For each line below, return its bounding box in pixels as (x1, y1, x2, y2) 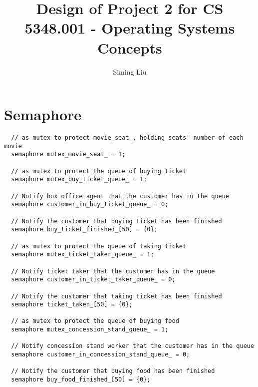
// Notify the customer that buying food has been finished (11, 367, 215, 375)
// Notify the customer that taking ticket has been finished (11, 292, 222, 300)
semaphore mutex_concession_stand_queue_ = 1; (11, 326, 169, 333)
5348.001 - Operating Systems (24, 18, 235, 38)
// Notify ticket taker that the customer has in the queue (11, 267, 215, 275)
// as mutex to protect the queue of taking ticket (11, 242, 187, 250)
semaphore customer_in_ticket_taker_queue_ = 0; (11, 276, 176, 283)
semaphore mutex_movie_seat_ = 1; (11, 151, 126, 158)
